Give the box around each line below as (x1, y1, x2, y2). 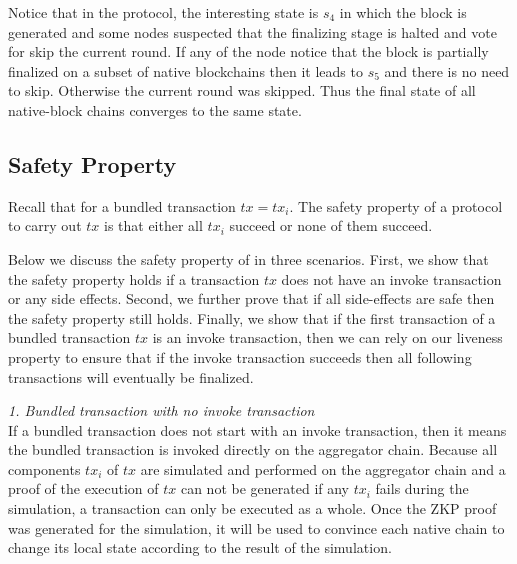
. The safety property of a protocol (289, 195, 503, 216)
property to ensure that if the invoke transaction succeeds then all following (8, 346, 472, 367)
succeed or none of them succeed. (229, 215, 433, 236)
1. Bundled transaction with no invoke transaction (8, 400, 315, 421)
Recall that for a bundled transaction (8, 195, 236, 216)
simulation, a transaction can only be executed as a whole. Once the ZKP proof (8, 498, 497, 519)
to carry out (8, 215, 82, 236)
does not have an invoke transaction (281, 268, 502, 289)
